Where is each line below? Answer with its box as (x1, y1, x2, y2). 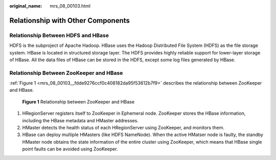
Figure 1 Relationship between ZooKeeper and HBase (22, 98, 135, 104)
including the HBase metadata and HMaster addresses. (22, 117, 139, 123)
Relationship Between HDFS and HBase (9, 32, 109, 39)
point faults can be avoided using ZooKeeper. (22, 146, 118, 152)
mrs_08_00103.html (50, 3, 90, 9)
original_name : (9, 3, 42, 9)
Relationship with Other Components (9, 16, 130, 25)
